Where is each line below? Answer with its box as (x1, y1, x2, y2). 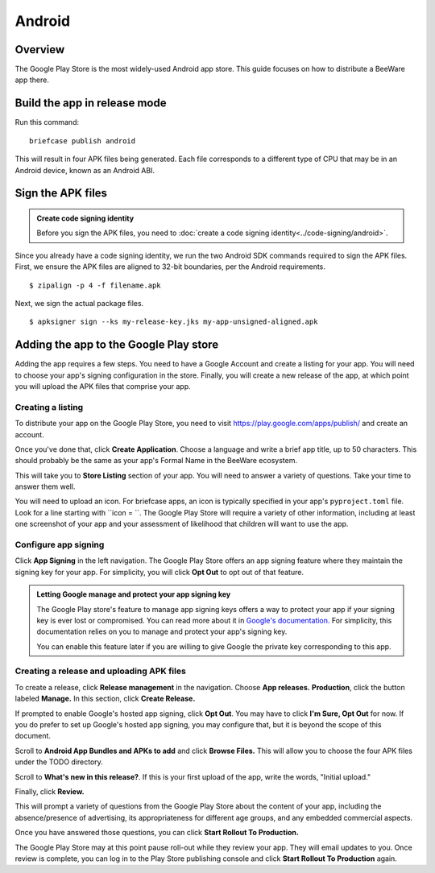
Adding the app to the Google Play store (14, 338, 219, 352)
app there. (14, 75, 50, 85)
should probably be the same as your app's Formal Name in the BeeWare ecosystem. (14, 456, 298, 465)
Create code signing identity (36, 213, 135, 223)
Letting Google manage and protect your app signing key (36, 590, 231, 599)
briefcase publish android (29, 136, 136, 145)
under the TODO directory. (14, 757, 104, 767)
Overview (14, 43, 65, 56)
